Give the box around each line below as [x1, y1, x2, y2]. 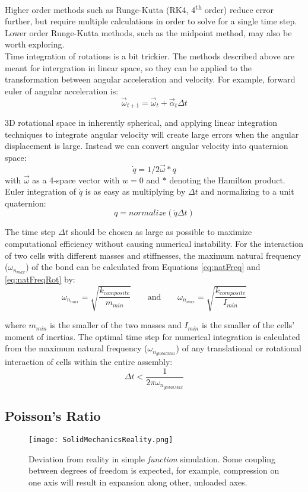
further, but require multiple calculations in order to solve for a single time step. [5, 15, 297, 27]
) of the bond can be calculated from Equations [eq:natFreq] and [26, 261, 261, 273]
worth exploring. [5, 38, 65, 50]
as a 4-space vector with [32, 173, 120, 186]
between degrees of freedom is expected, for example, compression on [28, 464, 280, 477]
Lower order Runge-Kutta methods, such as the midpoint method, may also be [5, 26, 292, 39]
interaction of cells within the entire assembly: [5, 355, 173, 368]
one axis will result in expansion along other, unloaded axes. [28, 475, 247, 488]
